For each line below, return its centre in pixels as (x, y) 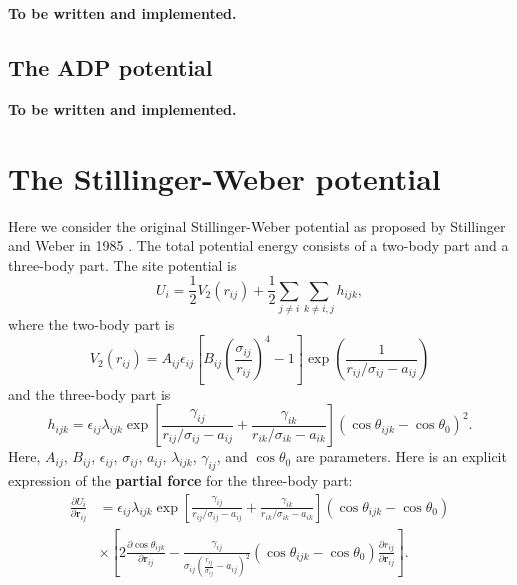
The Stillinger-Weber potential (224, 177)
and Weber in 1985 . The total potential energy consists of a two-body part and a (258, 245)
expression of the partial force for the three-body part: (180, 480)
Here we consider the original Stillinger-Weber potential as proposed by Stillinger (257, 225)
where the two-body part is (91, 324)
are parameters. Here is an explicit (401, 456)
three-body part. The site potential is (122, 264)
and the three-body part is (89, 393)
